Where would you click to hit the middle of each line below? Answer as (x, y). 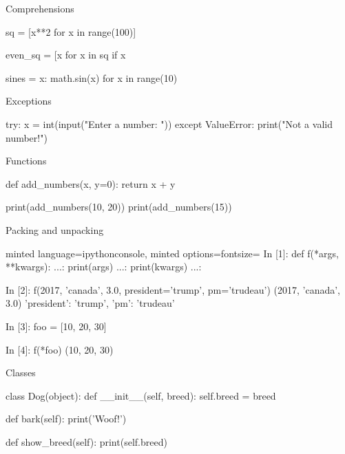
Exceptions (29, 101)
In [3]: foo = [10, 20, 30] (56, 326)
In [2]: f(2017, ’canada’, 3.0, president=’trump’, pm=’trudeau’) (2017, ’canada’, (173, 289)
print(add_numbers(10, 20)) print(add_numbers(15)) (119, 207)
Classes (21, 372)
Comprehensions (40, 8)
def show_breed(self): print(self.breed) (86, 441)
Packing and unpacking (55, 229)
